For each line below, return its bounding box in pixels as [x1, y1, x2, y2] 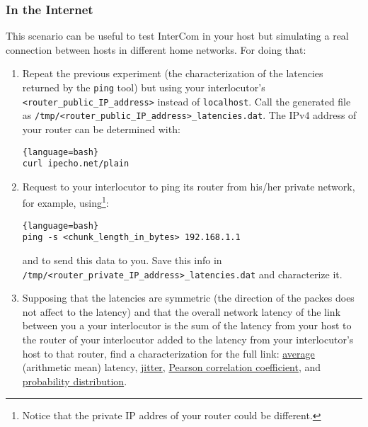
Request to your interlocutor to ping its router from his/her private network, [22, 178, 355, 193]
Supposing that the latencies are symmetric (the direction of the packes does [22, 290, 355, 305]
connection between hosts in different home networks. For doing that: [6, 42, 306, 57]
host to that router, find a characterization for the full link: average [22, 346, 315, 360]
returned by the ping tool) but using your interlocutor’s [22, 80, 265, 94]
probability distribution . [22, 373, 127, 388]
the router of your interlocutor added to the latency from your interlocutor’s [22, 332, 354, 347]
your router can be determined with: [22, 121, 180, 136]
